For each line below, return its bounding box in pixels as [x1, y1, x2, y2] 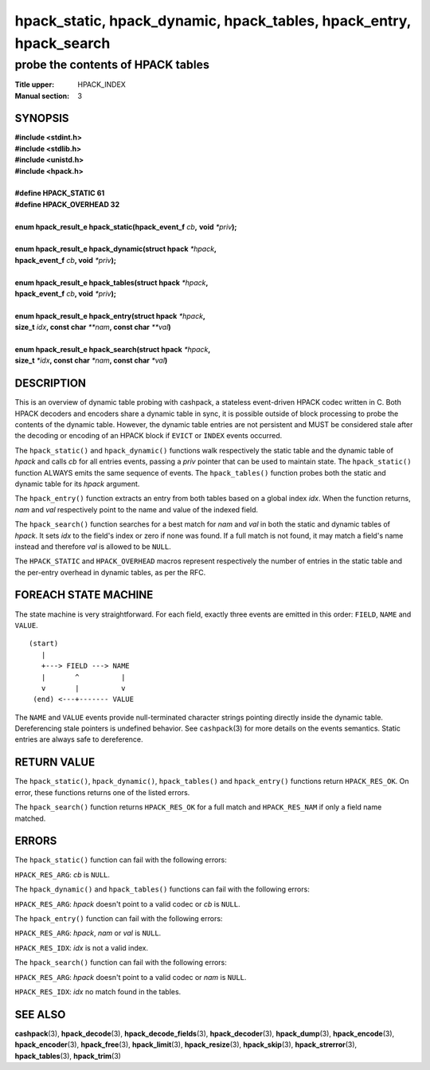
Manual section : [14, 91, 70, 100]
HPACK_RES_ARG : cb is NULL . [14, 869, 111, 880]
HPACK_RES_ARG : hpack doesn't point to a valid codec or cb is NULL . [14, 899, 240, 908]
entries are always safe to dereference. [14, 735, 143, 744]
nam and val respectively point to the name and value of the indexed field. [14, 504, 259, 514]
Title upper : [14, 80, 55, 89]
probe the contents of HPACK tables [14, 57, 210, 72]
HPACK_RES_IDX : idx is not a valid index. [14, 943, 149, 952]
